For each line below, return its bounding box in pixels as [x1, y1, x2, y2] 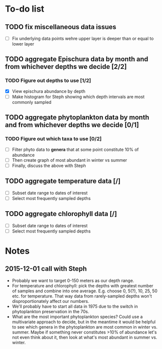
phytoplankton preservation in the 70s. [12, 308, 89, 314]
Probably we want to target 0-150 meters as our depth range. [12, 278, 134, 283]
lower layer [12, 41, 34, 47]
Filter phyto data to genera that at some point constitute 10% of [12, 147, 139, 152]
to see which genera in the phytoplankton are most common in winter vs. [12, 324, 158, 330]
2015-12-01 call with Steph [5, 265, 87, 273]
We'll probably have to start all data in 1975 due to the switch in [12, 303, 138, 309]
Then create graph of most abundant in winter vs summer [12, 157, 127, 163]
